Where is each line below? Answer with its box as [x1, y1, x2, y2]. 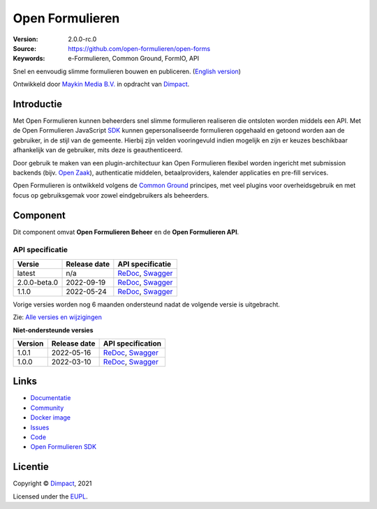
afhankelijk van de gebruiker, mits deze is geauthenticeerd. [13, 146, 183, 154]
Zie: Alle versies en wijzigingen [13, 313, 103, 321]
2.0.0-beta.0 [17, 277, 59, 287]
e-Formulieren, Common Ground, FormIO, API [68, 54, 199, 63]
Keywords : [13, 54, 45, 63]
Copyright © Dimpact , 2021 [13, 479, 92, 488]
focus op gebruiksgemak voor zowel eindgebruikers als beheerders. [13, 191, 209, 199]
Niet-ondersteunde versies [13, 325, 94, 334]
